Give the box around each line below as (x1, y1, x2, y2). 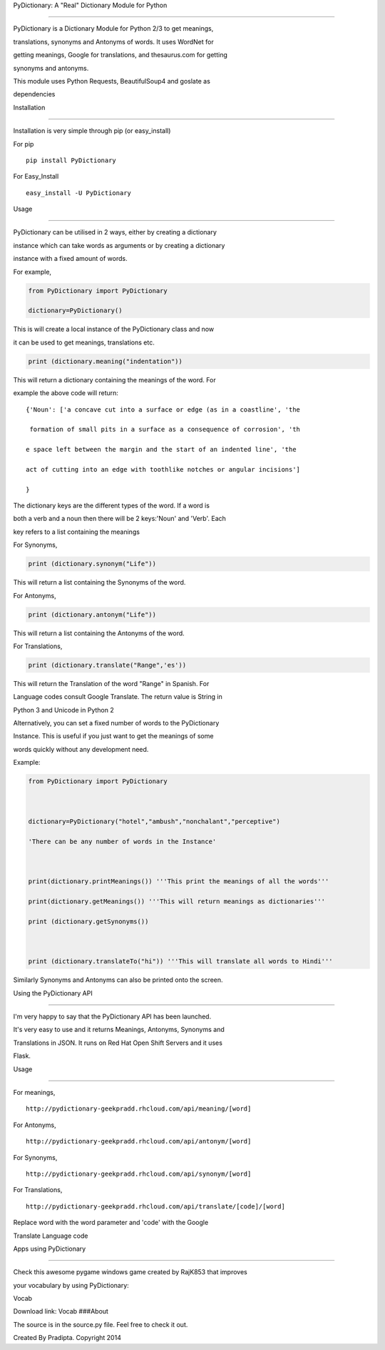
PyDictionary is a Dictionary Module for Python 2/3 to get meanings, (13, 24, 214, 33)
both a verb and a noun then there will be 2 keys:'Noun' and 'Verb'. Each (13, 515, 226, 523)
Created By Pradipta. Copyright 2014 (13, 1334, 121, 1342)
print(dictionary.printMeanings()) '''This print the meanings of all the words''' (28, 878, 329, 885)
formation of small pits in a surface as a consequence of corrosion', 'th (29, 425, 301, 434)
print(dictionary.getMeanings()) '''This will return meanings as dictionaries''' (28, 897, 326, 905)
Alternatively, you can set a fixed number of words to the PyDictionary (13, 719, 220, 728)
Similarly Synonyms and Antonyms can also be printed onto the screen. (13, 976, 224, 984)
